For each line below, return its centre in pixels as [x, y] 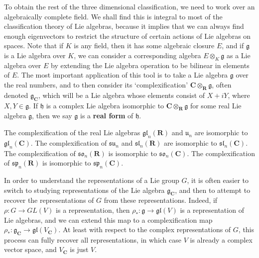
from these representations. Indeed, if [161, 200]
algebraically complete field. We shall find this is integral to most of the [113, 16]
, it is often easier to [218, 180]
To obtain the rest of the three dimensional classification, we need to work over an [129, 6]
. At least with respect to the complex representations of [145, 229]
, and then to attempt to [213, 190]
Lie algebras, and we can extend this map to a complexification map [108, 219]
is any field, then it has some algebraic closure [144, 45]
